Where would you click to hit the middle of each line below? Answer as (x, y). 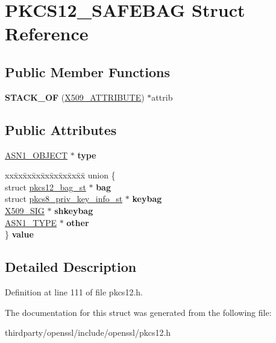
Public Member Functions (87, 71)
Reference (47, 33)
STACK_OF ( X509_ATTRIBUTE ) (75, 97)
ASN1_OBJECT (36, 155)
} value (19, 234)
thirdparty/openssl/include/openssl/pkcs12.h (88, 332)
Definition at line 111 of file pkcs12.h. (74, 291)
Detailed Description (71, 267)
